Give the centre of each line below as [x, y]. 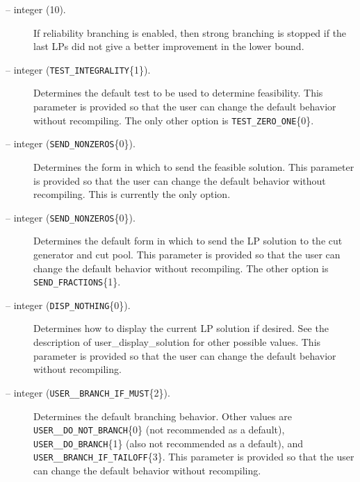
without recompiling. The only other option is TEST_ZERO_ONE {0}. [174, 120]
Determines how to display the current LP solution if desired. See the [181, 328]
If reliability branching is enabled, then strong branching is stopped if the [190, 32]
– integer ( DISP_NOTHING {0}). [68, 305]
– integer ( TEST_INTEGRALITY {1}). [78, 69]
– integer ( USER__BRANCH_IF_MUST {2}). [88, 392]
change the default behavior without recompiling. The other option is [181, 268]
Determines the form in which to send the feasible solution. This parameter [194, 166]
